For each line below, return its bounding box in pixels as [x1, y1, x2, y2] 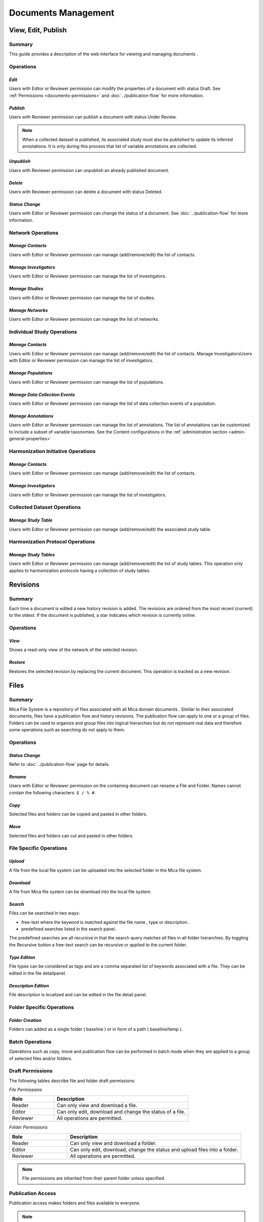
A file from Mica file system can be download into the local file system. [9, 889, 152, 895]
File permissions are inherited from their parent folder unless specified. [22, 1176, 166, 1181]
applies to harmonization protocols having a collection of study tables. [9, 567, 151, 573]
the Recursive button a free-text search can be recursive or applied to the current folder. [9, 941, 188, 948]
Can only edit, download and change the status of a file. [57, 1109, 186, 1115]
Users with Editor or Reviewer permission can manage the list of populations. [9, 379, 164, 385]
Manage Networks [9, 307, 48, 313]
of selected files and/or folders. [9, 1055, 73, 1061]
